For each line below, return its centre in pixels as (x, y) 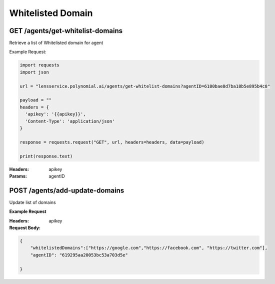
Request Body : (25, 227)
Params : (18, 176)
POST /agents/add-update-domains (67, 190)
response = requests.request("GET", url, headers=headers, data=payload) (112, 142)
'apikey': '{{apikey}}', (55, 114)
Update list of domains (32, 202)
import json (34, 72)
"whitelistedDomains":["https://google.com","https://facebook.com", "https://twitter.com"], (149, 248)
